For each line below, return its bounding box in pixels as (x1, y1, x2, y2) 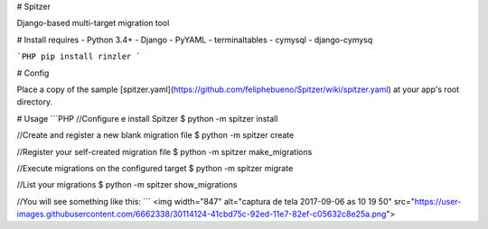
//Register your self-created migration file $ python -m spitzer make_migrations (16, 146, 313, 157)
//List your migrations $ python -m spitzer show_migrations (16, 179, 238, 190)
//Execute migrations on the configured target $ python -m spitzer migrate (16, 162, 294, 173)
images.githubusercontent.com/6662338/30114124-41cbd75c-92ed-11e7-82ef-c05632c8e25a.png (16, 208, 387, 220)
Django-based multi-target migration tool (16, 18, 170, 29)
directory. (16, 96, 53, 107)
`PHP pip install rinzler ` (16, 51, 142, 62)
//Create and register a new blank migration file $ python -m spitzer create (16, 130, 295, 141)
